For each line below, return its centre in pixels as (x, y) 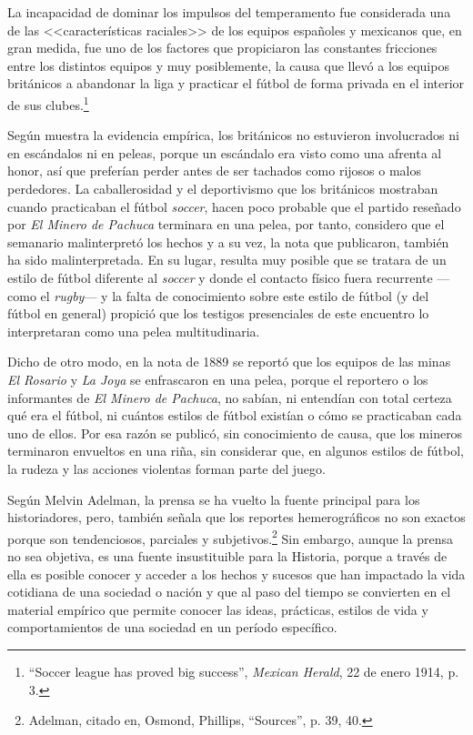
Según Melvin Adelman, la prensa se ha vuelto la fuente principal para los (214, 499)
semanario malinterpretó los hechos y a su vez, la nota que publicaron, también (228, 242)
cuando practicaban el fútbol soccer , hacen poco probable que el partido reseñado (234, 206)
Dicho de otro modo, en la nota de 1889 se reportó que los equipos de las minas (229, 362)
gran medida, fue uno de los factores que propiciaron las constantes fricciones (222, 48)
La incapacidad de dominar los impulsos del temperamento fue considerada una (229, 12)
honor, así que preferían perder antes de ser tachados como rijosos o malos (214, 171)
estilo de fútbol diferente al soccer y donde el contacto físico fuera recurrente (220, 277)
